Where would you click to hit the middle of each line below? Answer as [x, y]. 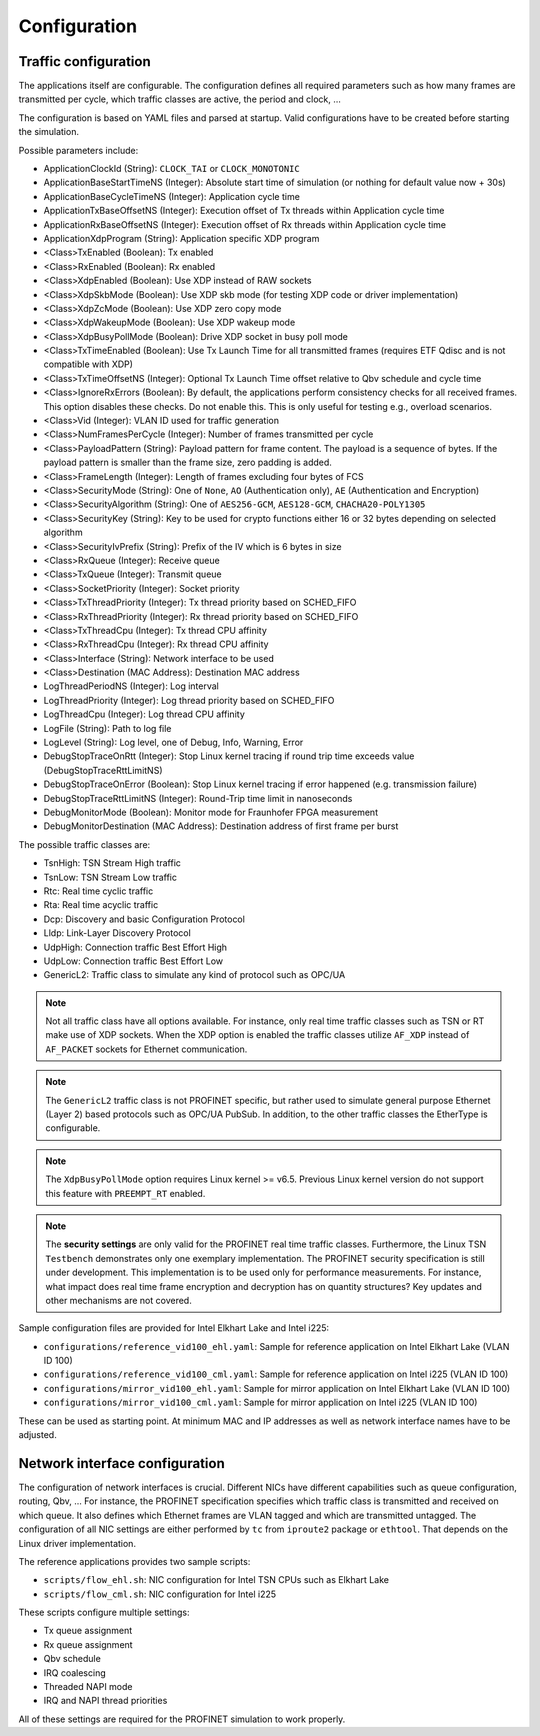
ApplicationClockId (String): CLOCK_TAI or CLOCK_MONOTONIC [171, 169]
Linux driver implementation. [77, 1543]
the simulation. [49, 132]
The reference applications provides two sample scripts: [134, 1561]
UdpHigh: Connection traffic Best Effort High [135, 947]
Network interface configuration [121, 1463]
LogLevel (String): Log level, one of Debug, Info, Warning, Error [173, 742]
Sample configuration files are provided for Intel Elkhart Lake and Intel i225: [174, 1328]
